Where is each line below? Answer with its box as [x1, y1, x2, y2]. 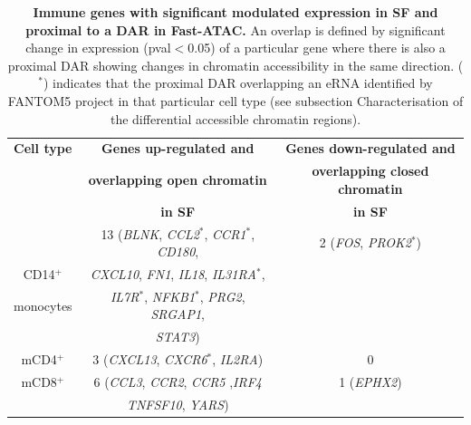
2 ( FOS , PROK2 [319, 233, 411, 252]
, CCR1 [204, 224, 246, 243]
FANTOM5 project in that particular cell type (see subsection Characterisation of [7, 91, 464, 110]
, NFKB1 [144, 286, 196, 305]
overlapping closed [312, 161, 429, 180]
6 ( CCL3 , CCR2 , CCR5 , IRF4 [93, 372, 262, 391]
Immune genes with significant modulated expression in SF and [33, 3, 438, 21]
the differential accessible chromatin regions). [110, 109, 361, 128]
